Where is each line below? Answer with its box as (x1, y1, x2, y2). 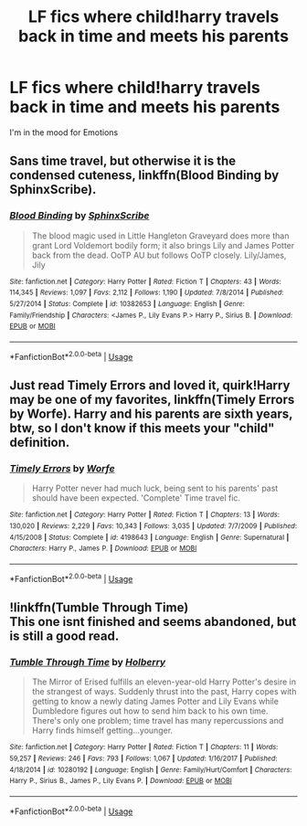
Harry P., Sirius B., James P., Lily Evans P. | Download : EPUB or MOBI (9, 777, 233, 786)
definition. (9, 434, 70, 450)
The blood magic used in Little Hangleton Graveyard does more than (31, 230, 290, 241)
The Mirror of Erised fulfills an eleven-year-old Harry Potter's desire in (31, 676, 297, 687)
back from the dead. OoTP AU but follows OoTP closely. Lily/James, (31, 249, 287, 260)
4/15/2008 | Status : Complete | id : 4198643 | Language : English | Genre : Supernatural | (9, 533, 290, 542)
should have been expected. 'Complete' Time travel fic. (31, 492, 240, 503)
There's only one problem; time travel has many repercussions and (31, 715, 284, 726)
